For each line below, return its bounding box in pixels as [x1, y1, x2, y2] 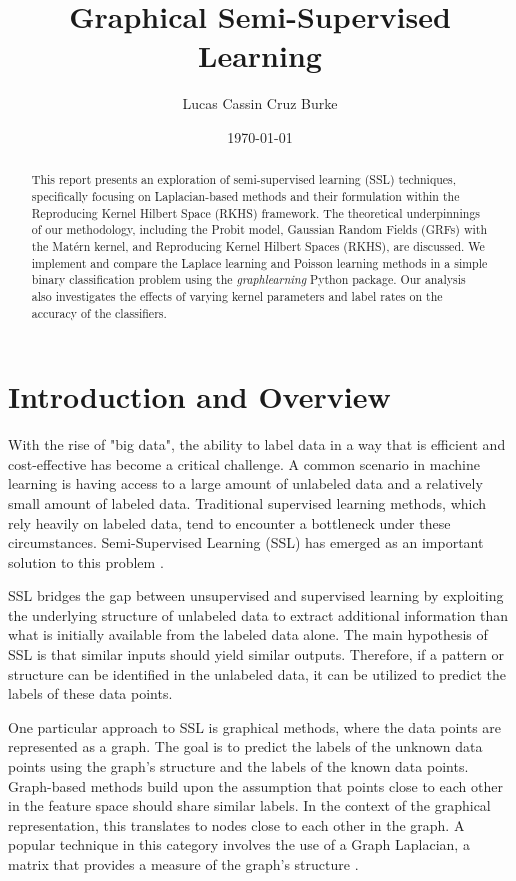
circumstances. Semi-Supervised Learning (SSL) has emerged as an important [8, 532, 484, 553]
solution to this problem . [8, 551, 164, 572]
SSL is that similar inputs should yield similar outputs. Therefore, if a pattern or [8, 644, 505, 665]
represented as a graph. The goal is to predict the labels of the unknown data [8, 736, 483, 757]
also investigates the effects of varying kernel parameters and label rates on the [31, 287, 443, 304]
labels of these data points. [8, 683, 173, 704]
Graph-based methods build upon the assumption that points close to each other [8, 775, 503, 796]
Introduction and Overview [8, 376, 391, 417]
